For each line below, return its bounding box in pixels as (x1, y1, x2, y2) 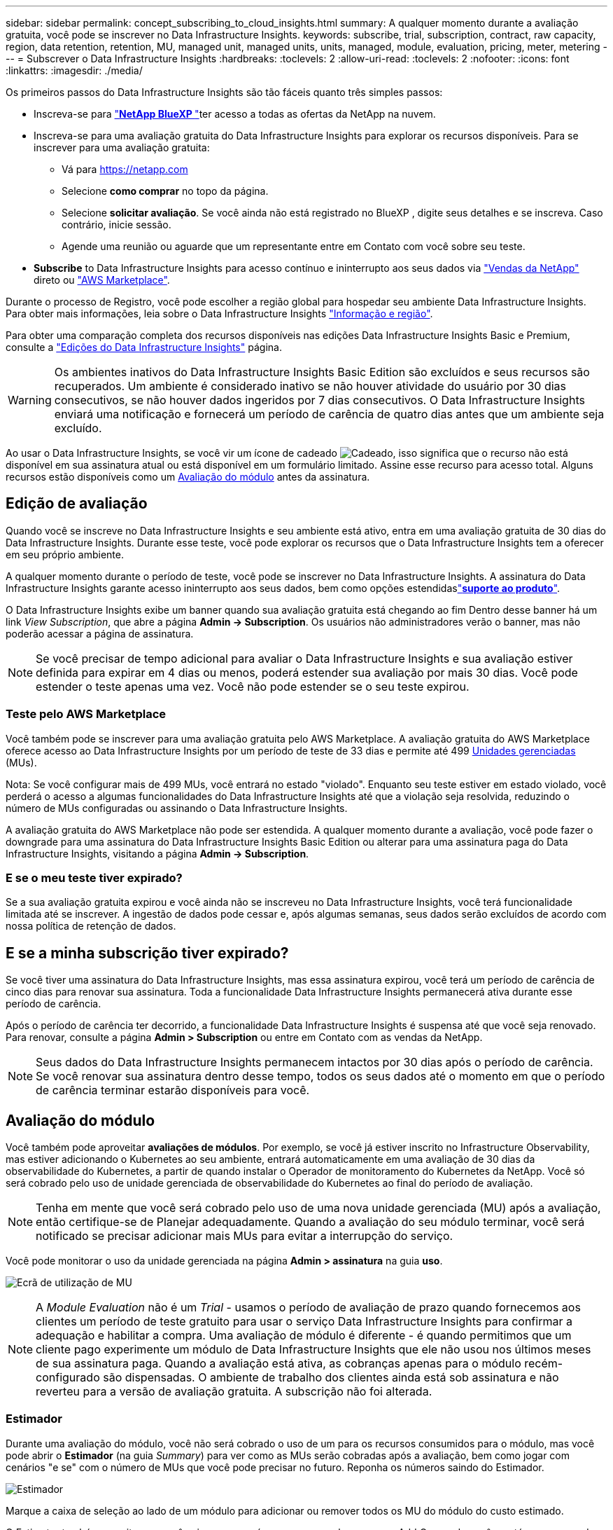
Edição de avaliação (6, 495, 148, 513)
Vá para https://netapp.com (62, 163, 188, 175)
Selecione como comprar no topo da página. (62, 185, 269, 197)
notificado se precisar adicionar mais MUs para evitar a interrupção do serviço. (36, 1229, 453, 1243)
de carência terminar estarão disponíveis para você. (36, 1083, 310, 1098)
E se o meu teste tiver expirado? (6, 870, 183, 885)
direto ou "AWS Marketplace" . (34, 274, 170, 286)
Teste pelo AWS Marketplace (6, 707, 167, 722)
